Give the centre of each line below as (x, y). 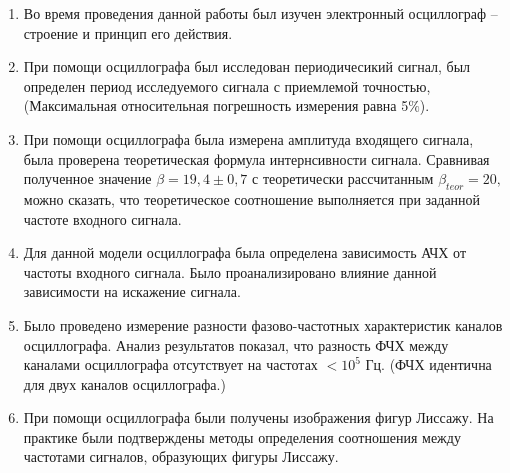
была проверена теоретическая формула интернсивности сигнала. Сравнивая (256, 158)
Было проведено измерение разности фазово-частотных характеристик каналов (263, 324)
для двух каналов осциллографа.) (124, 383)
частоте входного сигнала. (102, 218)
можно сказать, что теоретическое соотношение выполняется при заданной (252, 198)
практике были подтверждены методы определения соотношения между (242, 436)
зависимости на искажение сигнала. (132, 291)
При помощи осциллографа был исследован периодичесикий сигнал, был (247, 66)
